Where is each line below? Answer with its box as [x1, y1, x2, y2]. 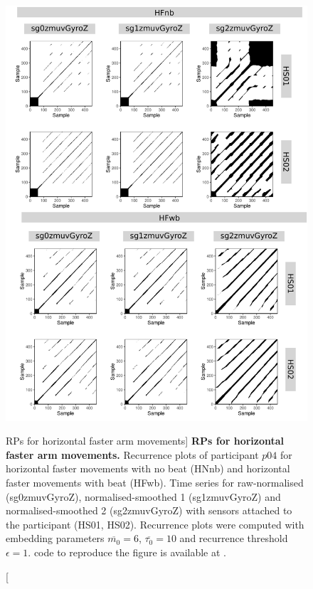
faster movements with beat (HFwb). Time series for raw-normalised [6, 474, 304, 489]
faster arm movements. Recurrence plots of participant [6, 447, 259, 462]
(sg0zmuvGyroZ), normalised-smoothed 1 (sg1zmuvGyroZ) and [6, 489, 281, 504]
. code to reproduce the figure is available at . [28, 544, 226, 559]
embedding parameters [6, 531, 105, 546]
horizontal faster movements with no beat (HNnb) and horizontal [6, 461, 290, 476]
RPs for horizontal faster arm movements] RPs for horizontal [6, 433, 285, 448]
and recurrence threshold [179, 531, 288, 546]
